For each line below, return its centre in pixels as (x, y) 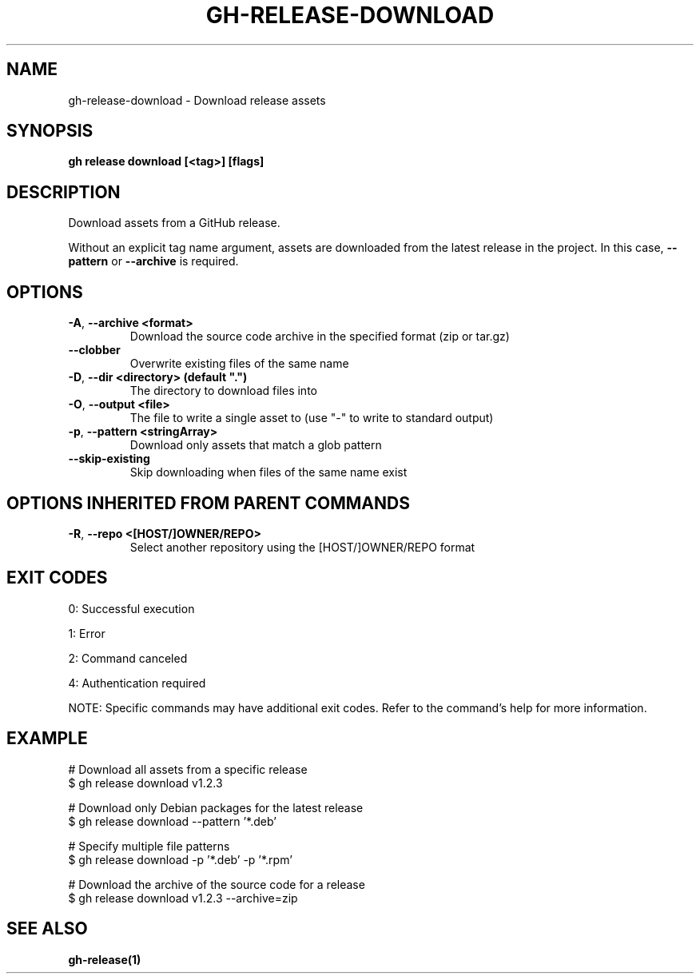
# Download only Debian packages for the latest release (216, 807)
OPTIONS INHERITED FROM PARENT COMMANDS (208, 503)
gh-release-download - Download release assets (197, 100)
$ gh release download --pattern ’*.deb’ (172, 821)
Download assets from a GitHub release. (174, 223)
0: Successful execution (131, 608)
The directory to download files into (223, 391)
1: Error (87, 633)
